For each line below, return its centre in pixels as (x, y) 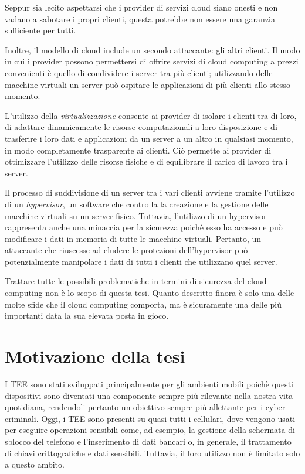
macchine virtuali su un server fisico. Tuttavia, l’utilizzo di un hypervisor (136, 215)
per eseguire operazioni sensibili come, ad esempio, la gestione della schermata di (150, 430)
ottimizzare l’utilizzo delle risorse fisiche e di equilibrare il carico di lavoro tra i (146, 161)
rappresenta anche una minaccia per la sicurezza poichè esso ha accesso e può (144, 227)
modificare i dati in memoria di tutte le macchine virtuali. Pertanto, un (133, 238)
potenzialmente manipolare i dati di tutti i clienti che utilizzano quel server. (141, 261)
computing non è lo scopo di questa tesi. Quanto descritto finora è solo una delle (150, 293)
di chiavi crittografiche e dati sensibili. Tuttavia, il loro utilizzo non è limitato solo (152, 453)
